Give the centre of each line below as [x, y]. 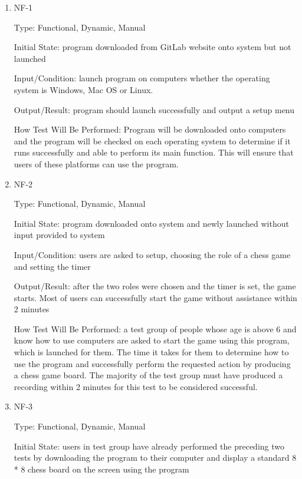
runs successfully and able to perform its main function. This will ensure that [154, 152]
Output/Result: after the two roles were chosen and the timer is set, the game [155, 286]
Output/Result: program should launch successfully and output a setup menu [154, 109]
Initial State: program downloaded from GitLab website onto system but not [152, 47]
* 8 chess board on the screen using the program [101, 469]
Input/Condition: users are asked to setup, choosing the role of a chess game [152, 254]
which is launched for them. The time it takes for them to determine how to [151, 352]
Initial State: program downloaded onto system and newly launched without [151, 223]
